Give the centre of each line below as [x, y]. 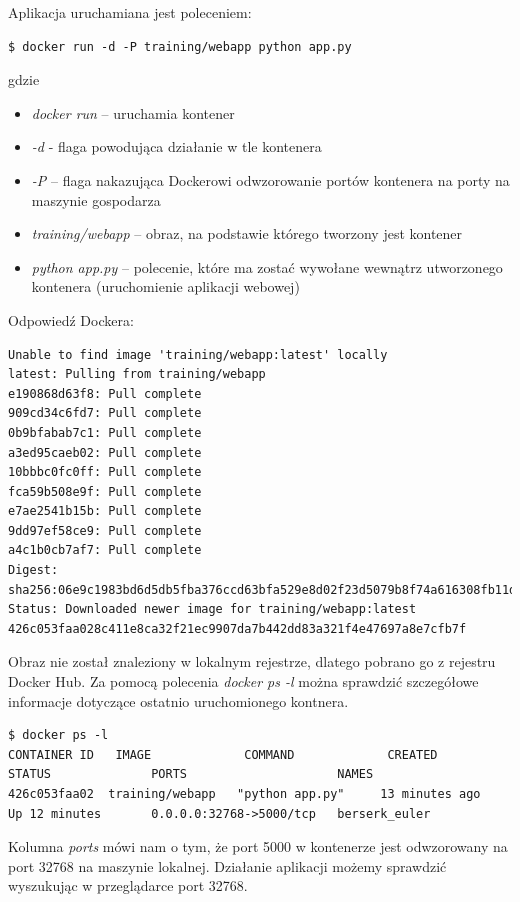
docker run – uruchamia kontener [133, 112]
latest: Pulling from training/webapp [137, 374]
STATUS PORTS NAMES [191, 774]
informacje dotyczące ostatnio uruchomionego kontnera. [178, 700]
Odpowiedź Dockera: [71, 319]
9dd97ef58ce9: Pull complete [105, 530]
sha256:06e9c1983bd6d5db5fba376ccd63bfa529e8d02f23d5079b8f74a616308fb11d [262, 589]
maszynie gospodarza [96, 199]
